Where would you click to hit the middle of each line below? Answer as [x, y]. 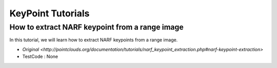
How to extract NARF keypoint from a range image [97, 27]
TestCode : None [40, 57]
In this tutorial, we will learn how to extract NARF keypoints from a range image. [94, 40]
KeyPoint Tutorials [50, 13]
